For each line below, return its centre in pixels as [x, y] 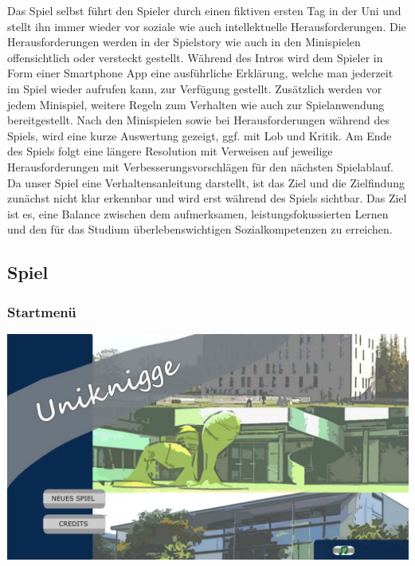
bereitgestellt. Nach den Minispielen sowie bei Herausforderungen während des [199, 120]
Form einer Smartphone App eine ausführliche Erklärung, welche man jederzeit [200, 73]
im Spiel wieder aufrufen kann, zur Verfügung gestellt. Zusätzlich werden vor [195, 88]
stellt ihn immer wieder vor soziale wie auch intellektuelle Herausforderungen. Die [207, 26]
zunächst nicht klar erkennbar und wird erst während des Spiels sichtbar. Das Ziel [207, 198]
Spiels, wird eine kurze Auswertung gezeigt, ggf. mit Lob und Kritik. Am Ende [200, 135]
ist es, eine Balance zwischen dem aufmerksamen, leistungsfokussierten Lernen [198, 213]
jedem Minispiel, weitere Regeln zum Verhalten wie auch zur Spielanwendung [196, 104]
